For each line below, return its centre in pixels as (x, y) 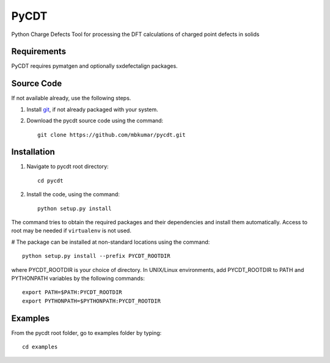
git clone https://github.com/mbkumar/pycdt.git (112, 135)
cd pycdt (50, 181)
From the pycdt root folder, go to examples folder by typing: (86, 332)
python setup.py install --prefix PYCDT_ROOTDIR (96, 256)
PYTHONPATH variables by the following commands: (78, 278)
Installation (33, 152)
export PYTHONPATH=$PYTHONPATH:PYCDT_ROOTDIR (92, 301)
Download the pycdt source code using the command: (95, 121)
